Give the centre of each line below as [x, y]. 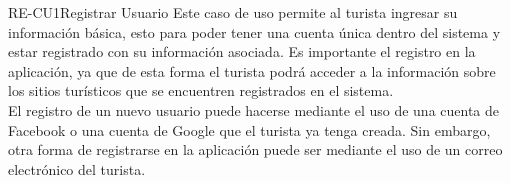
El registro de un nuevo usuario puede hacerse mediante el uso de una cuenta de [254, 109]
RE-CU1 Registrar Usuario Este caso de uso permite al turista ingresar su [233, 12]
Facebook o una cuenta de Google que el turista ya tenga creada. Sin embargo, [249, 129]
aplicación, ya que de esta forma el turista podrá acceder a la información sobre [252, 70]
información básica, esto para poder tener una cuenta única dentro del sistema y [254, 31]
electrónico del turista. [77, 168]
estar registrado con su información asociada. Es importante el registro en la [242, 51]
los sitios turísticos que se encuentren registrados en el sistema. [201, 90]
